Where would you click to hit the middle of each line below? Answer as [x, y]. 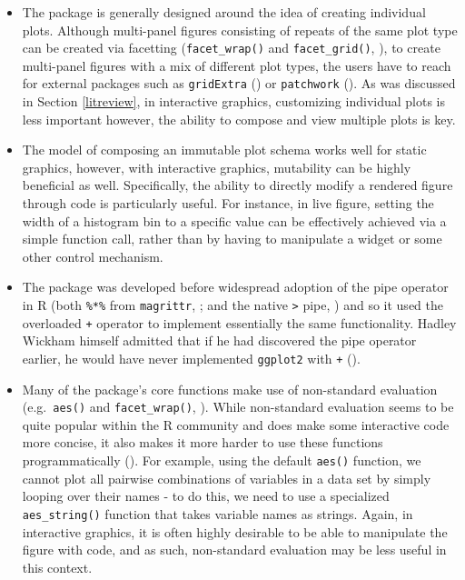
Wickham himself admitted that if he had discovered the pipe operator [219, 340]
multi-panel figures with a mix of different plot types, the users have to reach [237, 65]
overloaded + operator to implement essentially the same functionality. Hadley [239, 322]
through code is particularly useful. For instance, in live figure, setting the [228, 203]
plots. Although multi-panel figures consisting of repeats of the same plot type [240, 30]
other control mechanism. [93, 256]
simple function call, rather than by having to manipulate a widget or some [232, 239]
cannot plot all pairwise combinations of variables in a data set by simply [227, 478]
